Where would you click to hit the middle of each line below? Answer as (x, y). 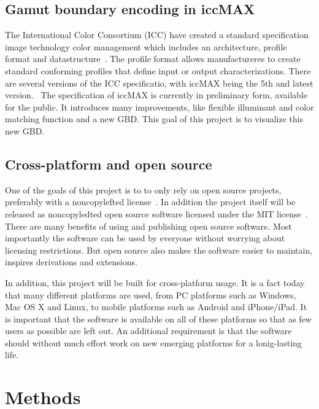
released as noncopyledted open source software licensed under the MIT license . (156, 213)
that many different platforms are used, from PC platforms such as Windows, (151, 294)
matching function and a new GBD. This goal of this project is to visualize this (154, 119)
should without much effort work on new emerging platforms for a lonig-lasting (153, 342)
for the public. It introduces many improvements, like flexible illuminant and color (159, 107)
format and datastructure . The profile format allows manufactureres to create (153, 59)
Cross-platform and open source (109, 164)
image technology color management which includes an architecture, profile (146, 46)
